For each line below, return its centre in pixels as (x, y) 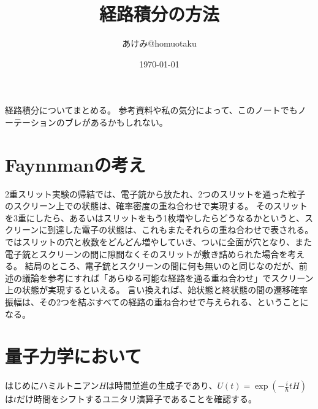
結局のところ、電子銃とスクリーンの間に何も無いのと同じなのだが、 (162, 266)
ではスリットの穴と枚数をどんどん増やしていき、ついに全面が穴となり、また (159, 242)
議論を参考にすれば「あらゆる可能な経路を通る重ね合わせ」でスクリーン (168, 277)
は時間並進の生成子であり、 (162, 385)
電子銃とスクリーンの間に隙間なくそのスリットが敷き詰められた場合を (146, 254)
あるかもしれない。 (129, 122)
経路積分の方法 (159, 14)
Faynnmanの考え (75, 164)
